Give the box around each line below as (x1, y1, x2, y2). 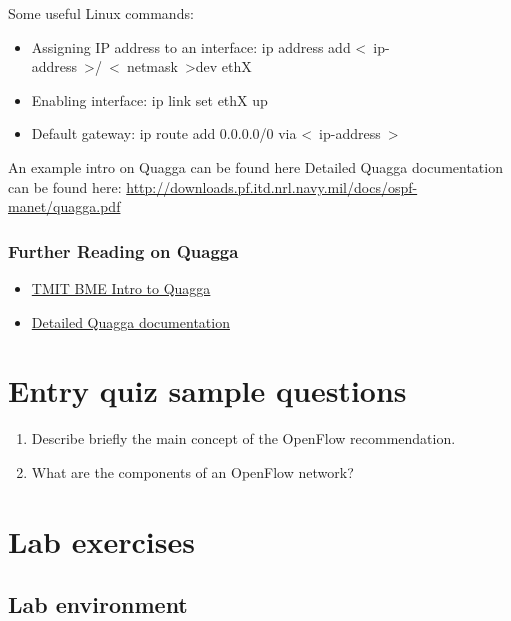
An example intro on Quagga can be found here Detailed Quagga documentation (8, 156, 503, 177)
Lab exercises (8, 520, 195, 561)
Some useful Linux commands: (8, 3, 194, 23)
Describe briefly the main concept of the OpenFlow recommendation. (31, 428, 456, 449)
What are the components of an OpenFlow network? (31, 461, 354, 482)
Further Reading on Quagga (8, 238, 239, 263)
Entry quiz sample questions (8, 370, 407, 411)
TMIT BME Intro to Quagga (31, 277, 211, 298)
